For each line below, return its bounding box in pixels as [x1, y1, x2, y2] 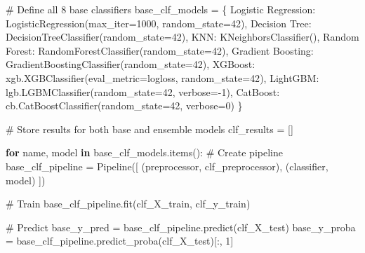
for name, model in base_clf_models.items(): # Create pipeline [6, 145, 283, 160]
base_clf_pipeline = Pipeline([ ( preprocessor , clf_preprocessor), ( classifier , [6, 158, 328, 173]
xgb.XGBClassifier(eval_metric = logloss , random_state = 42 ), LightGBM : [6, 70, 319, 85]
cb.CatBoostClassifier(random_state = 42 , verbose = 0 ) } [6, 98, 243, 113]
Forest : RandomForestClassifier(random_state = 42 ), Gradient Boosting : [6, 43, 314, 57]
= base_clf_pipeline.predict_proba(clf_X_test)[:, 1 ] [6, 233, 234, 248]
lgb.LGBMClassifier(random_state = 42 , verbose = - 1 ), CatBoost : [6, 84, 280, 99]
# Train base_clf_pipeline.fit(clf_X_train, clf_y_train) [6, 196, 251, 211]
